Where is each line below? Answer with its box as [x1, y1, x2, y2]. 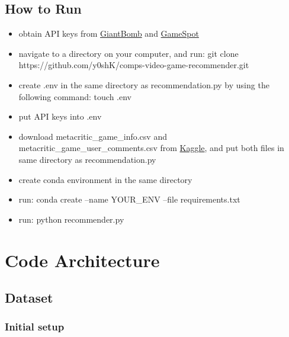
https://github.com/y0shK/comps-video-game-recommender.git [18, 59, 249, 71]
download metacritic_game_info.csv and [18, 130, 167, 142]
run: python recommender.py [18, 213, 124, 225]
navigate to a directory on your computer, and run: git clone [18, 47, 239, 59]
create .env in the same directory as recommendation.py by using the [18, 78, 269, 91]
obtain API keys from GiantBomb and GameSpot [18, 27, 199, 40]
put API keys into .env [18, 110, 102, 123]
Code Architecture [5, 248, 160, 272]
